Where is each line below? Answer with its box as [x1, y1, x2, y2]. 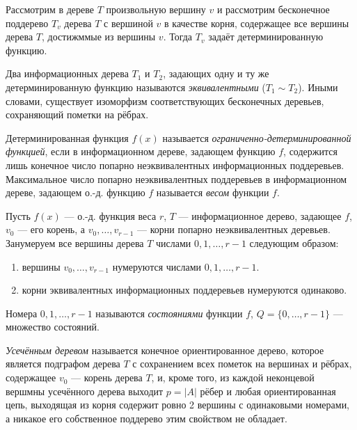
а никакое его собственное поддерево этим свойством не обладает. [6, 411, 287, 425]
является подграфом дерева [6, 356, 120, 371]
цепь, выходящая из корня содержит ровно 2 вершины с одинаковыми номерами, [6, 397, 350, 412]
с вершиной [104, 15, 153, 30]
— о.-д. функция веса [64, 208, 157, 223]
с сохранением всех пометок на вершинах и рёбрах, [132, 356, 352, 371]
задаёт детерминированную [208, 29, 324, 44]
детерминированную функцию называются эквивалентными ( [6, 79, 266, 94]
